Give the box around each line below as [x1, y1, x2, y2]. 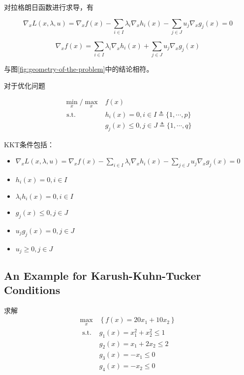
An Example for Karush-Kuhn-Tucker [4, 268, 201, 283]
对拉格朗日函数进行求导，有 [4, 2, 93, 12]
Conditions [4, 282, 61, 297]
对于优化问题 [4, 80, 45, 90]
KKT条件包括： [4, 139, 54, 149]
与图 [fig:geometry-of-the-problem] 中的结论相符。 [4, 64, 153, 74]
